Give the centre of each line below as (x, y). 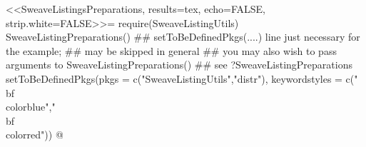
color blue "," (31, 107)
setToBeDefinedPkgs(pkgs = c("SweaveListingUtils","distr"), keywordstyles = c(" (182, 78)
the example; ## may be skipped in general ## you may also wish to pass (171, 50)
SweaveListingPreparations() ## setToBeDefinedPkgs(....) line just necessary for (183, 37)
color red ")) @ (35, 135)
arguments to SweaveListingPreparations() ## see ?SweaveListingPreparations (179, 65)
